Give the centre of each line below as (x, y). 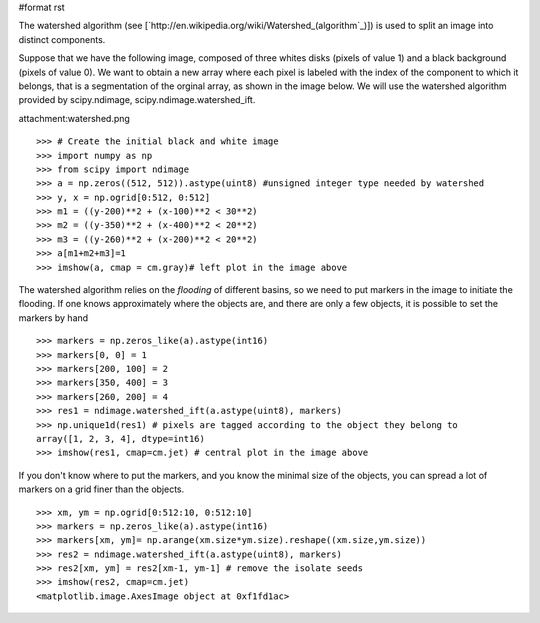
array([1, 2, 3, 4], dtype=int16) (120, 438)
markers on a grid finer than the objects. (101, 489)
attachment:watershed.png (74, 118)
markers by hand (53, 317)
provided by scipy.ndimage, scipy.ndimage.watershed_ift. (137, 100)
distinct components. (62, 39)
